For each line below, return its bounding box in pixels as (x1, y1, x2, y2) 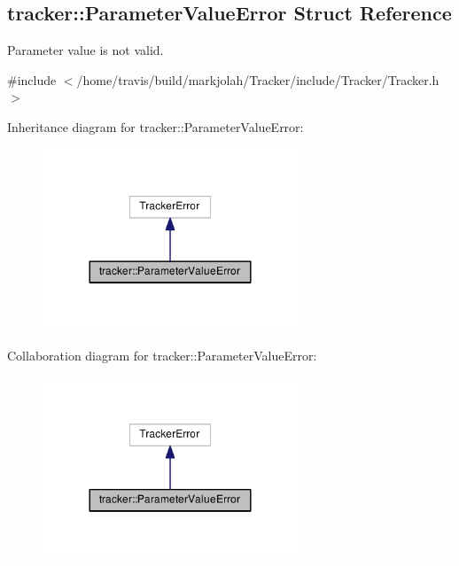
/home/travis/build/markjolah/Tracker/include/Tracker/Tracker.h (76, 70, 440, 89)
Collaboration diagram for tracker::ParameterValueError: (7, 345, 317, 364)
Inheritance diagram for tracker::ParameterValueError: (7, 117, 304, 136)
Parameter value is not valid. (7, 41, 164, 59)
